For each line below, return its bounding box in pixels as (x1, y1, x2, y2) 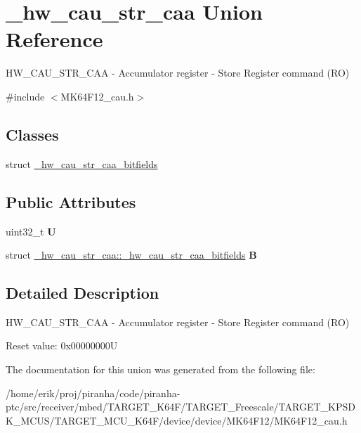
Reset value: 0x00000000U (6, 338, 118, 353)
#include (6, 89, 45, 103)
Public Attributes (6, 190, 136, 212)
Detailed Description (6, 282, 159, 304)
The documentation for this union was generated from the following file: (6, 362, 315, 377)
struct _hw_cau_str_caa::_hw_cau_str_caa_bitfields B (6, 247, 257, 262)
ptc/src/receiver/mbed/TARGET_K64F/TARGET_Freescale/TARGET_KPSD (6, 399, 355, 414)
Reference (6, 25, 103, 53)
